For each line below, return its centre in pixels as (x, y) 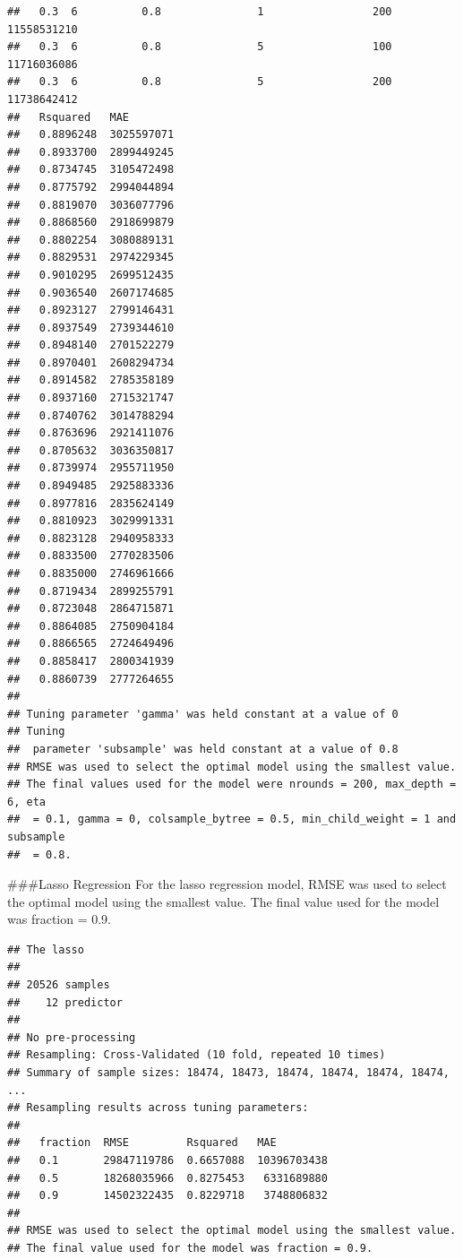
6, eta (26, 802)
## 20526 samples (59, 985)
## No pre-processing (72, 1037)
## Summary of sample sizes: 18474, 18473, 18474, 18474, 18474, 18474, (228, 1073)
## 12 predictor (65, 1002)
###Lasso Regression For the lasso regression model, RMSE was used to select (227, 884)
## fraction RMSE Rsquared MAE (142, 1143)
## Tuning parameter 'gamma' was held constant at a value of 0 (203, 714)
